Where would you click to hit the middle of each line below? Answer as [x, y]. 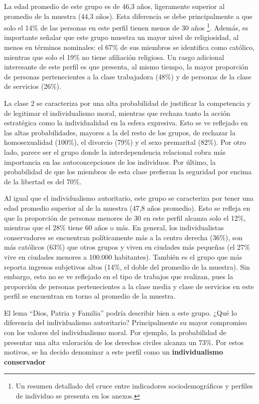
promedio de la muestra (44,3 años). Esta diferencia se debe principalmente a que [128, 16]
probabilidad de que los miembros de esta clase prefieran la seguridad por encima [128, 172]
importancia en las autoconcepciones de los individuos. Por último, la [110, 162]
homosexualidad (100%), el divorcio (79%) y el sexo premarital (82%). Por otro [125, 142]
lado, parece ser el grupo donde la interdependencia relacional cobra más [115, 152]
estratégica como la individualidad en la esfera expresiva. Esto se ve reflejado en [126, 123]
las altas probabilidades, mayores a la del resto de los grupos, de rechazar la [120, 132]
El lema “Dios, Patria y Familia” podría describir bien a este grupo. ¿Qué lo [121, 312]
